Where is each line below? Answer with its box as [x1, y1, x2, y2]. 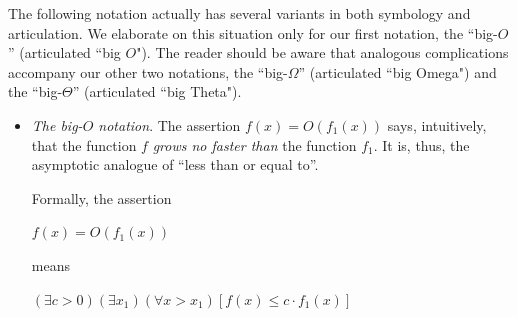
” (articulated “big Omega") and [298, 61, 497, 82]
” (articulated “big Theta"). [72, 81, 242, 102]
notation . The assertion [98, 114, 241, 135]
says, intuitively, [387, 114, 487, 135]
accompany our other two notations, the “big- [8, 61, 288, 82]
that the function [31, 134, 137, 155]
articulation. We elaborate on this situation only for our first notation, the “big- [8, 22, 498, 43]
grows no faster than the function [152, 134, 357, 155]
